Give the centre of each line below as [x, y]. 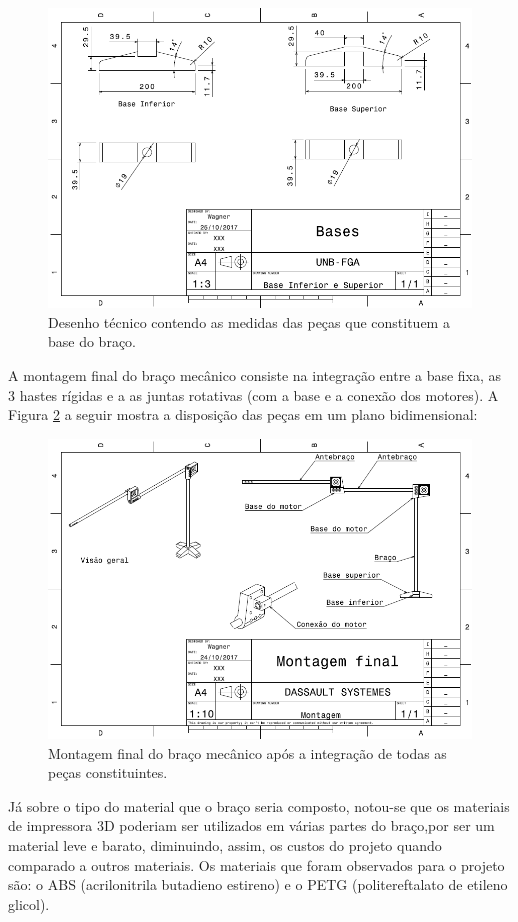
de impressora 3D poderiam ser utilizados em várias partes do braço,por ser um [251, 825]
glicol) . [29, 903]
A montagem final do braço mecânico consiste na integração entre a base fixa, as [255, 375]
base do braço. [92, 341]
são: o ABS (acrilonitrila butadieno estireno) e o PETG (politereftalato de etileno [258, 884]
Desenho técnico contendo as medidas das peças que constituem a [249, 321]
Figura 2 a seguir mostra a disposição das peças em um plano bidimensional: [243, 414]
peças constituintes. [108, 772]
